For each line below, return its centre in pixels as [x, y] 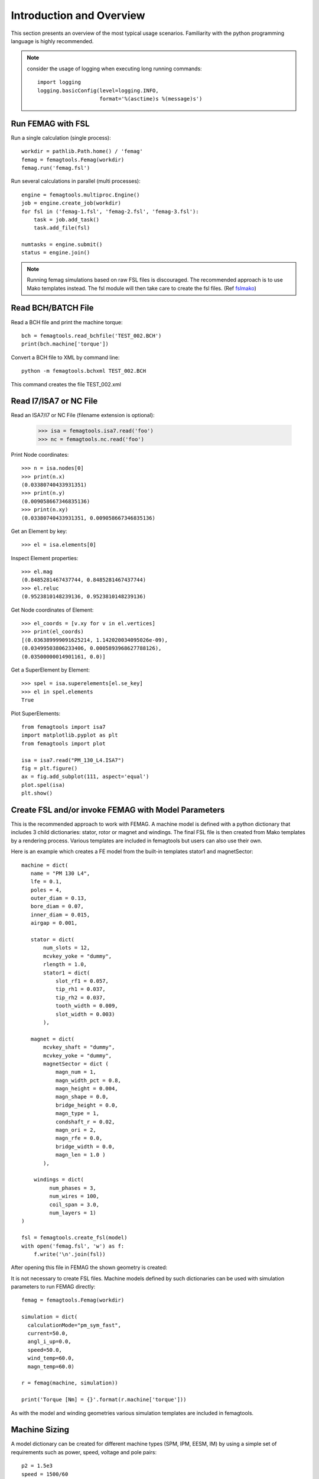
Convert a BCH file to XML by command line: [65, 357]
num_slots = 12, [67, 948]
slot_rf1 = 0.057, [82, 981]
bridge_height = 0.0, [87, 1105]
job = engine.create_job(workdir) [71, 203]
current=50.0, [48, 1333]
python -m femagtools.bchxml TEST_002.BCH [84, 371]
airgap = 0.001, [54, 923]
